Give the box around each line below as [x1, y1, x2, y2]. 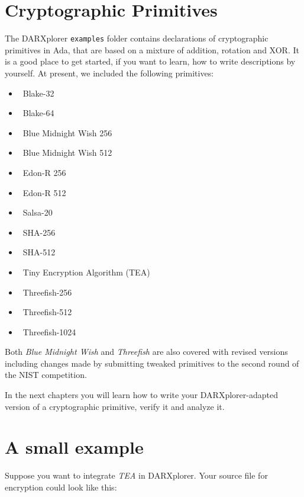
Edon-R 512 [22, 186, 66, 198]
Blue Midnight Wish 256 [22, 126, 112, 139]
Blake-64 [22, 107, 54, 119]
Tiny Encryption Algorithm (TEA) [22, 265, 150, 278]
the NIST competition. [5, 368, 87, 381]
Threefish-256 [22, 286, 72, 298]
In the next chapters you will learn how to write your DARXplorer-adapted [5, 389, 278, 401]
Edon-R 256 [22, 166, 66, 178]
